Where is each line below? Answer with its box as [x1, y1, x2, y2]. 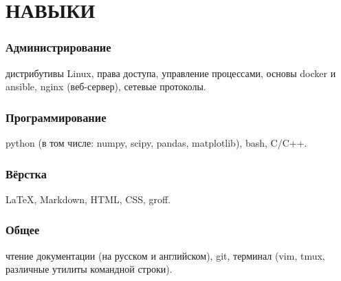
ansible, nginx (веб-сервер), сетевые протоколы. [5, 79, 206, 94]
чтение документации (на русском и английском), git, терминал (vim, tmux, [5, 248, 325, 262]
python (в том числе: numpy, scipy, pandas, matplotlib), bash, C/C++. [5, 136, 307, 149]
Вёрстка [5, 165, 47, 182]
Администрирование [5, 39, 111, 56]
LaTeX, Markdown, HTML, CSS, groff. [5, 191, 171, 206]
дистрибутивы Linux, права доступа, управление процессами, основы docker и [5, 65, 336, 80]
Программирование [5, 108, 107, 125]
